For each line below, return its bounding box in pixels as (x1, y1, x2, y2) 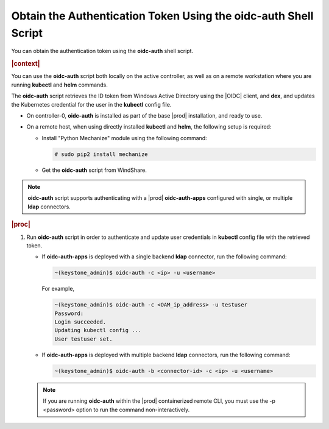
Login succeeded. (54, 319, 107, 325)
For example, (41, 285, 75, 292)
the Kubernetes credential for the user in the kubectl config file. (11, 101, 172, 108)
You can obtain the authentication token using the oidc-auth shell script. (11, 48, 194, 55)
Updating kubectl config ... (54, 327, 142, 334)
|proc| (11, 220, 30, 229)
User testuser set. (54, 335, 113, 342)
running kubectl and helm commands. (11, 81, 108, 88)
